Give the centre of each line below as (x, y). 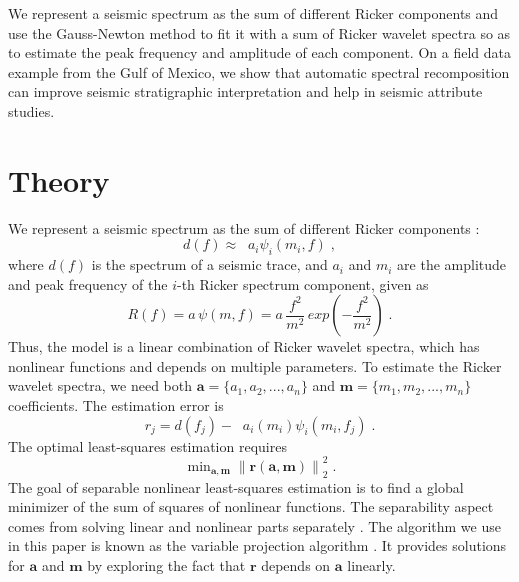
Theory (59, 179)
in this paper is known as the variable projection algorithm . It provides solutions (257, 545)
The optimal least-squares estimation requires (147, 445)
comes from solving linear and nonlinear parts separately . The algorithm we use (254, 525)
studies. (31, 110)
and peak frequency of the (88, 283)
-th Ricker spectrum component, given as (303, 283)
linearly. (371, 564)
